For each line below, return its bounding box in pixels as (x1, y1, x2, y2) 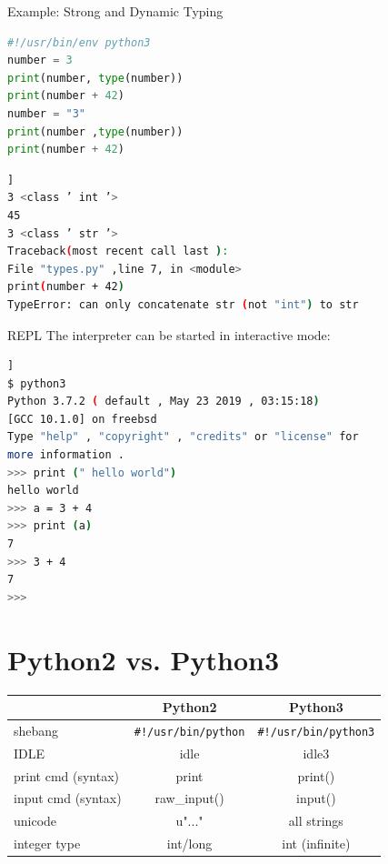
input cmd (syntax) (14, 789, 122, 808)
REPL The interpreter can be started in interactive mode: (7, 325, 331, 344)
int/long (166, 834, 213, 853)
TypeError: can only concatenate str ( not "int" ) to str (7, 297, 359, 311)
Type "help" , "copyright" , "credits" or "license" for (7, 430, 359, 444)
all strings (288, 811, 343, 830)
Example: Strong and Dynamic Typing (7, 2, 224, 20)
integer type (14, 834, 81, 853)
